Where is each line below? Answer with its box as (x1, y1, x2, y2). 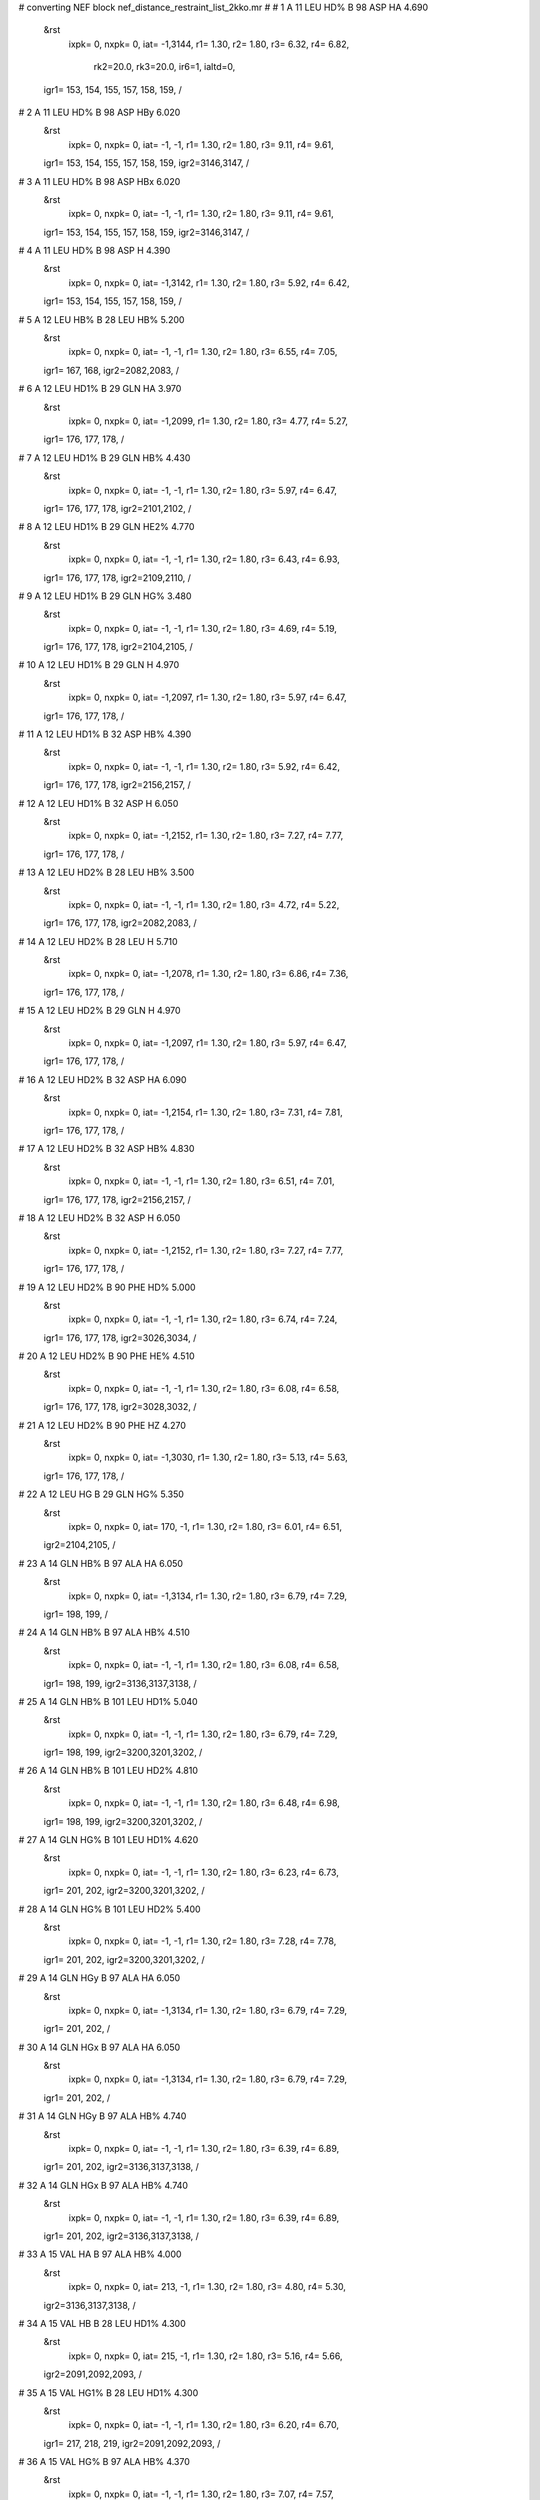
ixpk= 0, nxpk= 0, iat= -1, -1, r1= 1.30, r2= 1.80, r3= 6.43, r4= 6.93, (68, 553, 340, 565)
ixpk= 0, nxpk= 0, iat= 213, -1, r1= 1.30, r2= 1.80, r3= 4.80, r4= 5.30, (68, 2281, 347, 2293)
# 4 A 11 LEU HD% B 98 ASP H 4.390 (18, 245, 171, 257)
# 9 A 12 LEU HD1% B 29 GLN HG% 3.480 (18, 590, 192, 602)
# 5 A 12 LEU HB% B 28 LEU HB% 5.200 (18, 313, 185, 325)
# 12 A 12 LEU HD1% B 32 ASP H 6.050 (18, 797, 179, 809)
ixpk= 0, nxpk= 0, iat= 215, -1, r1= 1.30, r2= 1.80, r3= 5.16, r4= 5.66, (68, 2350, 343, 2362)
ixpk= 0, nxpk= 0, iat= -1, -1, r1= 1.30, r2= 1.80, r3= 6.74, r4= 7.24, (68, 1313, 338, 1325)
